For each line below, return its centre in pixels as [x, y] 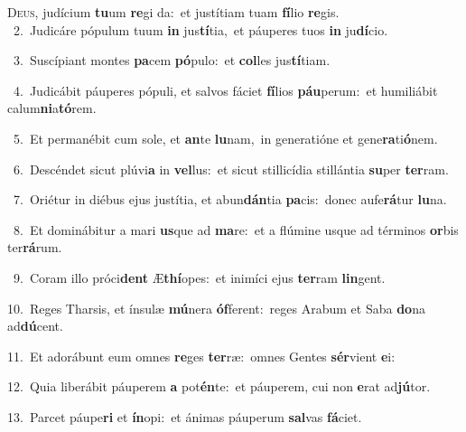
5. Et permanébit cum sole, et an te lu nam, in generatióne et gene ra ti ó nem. [225, 138]
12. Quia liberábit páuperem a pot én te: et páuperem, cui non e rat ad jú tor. [219, 386]
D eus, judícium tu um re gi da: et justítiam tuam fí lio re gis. [173, 12]
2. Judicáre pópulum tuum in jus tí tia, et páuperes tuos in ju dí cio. [200, 29]
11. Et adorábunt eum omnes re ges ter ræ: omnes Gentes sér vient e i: [201, 356]
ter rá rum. [35, 247]
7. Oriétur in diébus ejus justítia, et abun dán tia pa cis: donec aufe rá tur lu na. [230, 199]
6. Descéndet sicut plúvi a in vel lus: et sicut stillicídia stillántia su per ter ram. [231, 169]
